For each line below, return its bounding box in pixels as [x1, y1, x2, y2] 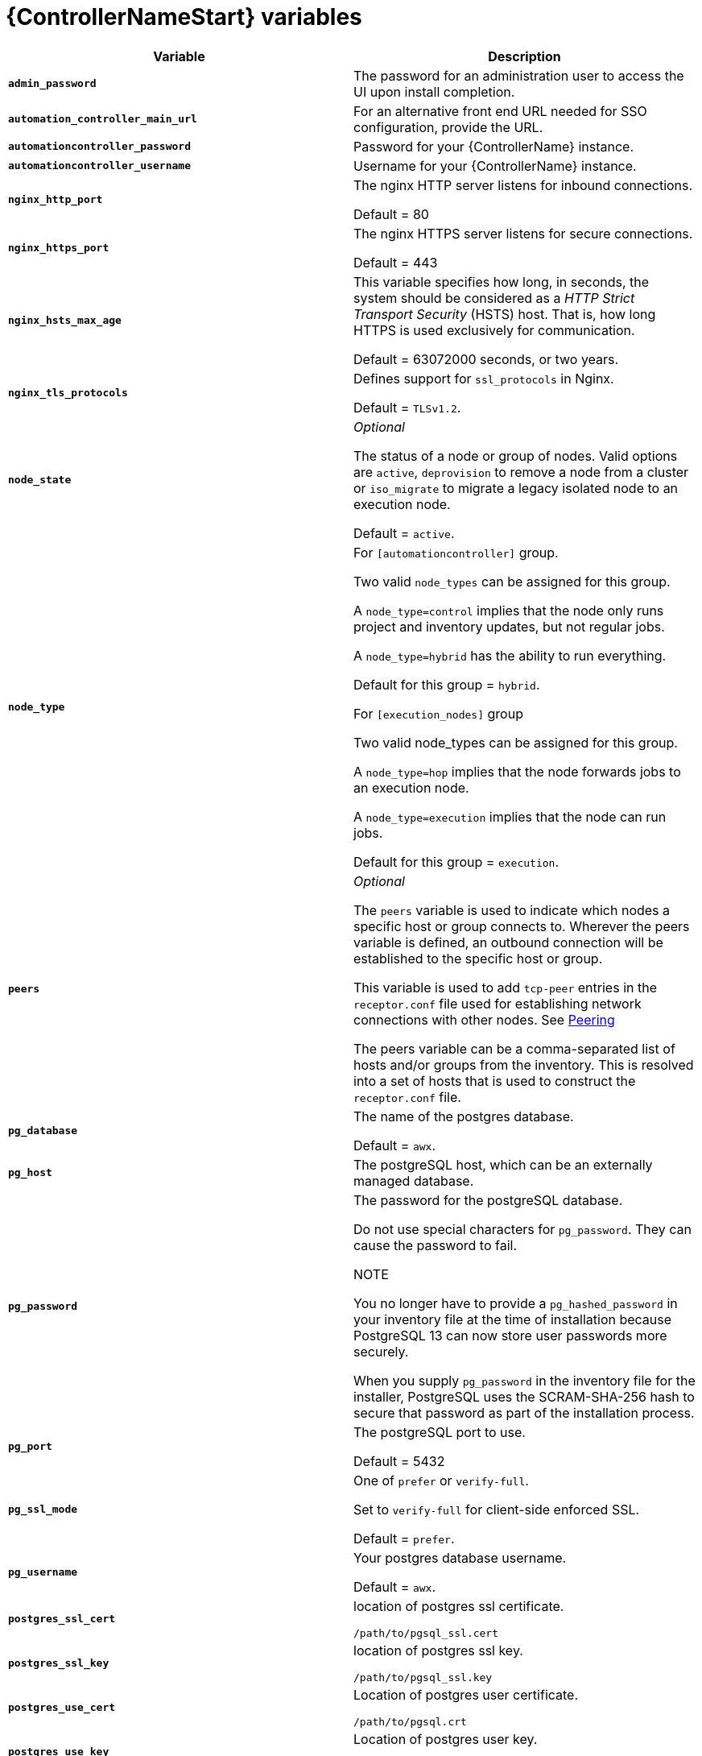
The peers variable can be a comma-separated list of [353, 1040, 675, 1057]
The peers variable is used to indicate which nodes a [353, 901, 671, 918]
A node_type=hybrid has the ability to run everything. [353, 647, 667, 664]
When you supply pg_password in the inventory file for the [353, 1372, 696, 1389]
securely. [353, 1343, 409, 1360]
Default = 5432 [353, 1452, 445, 1469]
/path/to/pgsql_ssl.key [353, 1671, 493, 1684]
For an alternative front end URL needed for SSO [353, 102, 647, 119]
